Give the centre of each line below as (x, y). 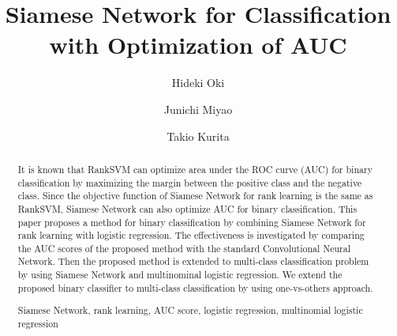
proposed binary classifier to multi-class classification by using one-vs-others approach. (195, 287)
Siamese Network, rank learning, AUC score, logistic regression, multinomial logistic (190, 310)
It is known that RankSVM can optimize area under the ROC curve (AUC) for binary (195, 169)
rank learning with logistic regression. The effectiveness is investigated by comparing (191, 235)
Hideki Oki (198, 83)
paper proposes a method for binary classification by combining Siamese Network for (192, 222)
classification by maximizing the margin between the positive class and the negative (190, 182)
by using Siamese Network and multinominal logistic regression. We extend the (180, 275)
